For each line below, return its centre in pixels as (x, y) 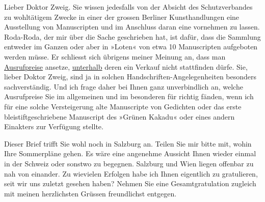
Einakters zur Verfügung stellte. (54, 126)
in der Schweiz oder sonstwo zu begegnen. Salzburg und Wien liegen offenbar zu (129, 163)
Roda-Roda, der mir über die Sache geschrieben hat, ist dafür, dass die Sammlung (132, 36)
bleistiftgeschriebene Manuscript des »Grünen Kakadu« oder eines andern (120, 116)
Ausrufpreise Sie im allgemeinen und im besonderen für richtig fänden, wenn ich (129, 96)
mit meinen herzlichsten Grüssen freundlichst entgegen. (90, 193)
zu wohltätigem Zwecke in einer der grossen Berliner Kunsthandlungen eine (122, 17)
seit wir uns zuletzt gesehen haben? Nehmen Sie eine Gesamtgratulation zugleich (130, 183)
